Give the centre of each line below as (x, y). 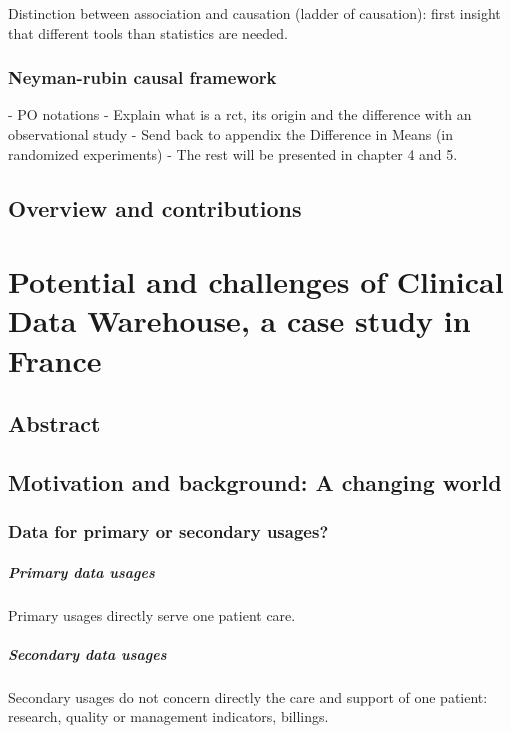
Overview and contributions (155, 207)
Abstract (54, 423)
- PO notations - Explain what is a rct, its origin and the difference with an (240, 114)
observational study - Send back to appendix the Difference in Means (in (231, 134)
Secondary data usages (87, 653)
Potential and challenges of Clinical (256, 281)
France (55, 359)
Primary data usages (81, 571)
